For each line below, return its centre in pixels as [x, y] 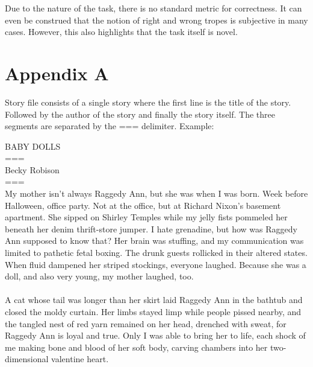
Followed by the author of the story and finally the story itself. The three [140, 114]
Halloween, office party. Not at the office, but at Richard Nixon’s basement [143, 205]
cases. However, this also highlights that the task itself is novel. [121, 32]
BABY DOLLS [33, 146]
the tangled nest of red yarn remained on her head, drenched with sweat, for [146, 323]
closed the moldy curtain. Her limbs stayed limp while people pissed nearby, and [153, 311]
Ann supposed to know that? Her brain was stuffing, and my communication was [154, 241]
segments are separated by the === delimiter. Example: [110, 126]
